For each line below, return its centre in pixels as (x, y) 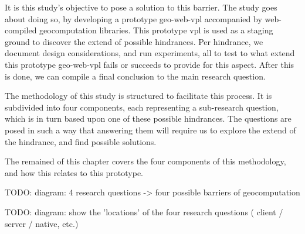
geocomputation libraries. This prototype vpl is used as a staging (156, 30)
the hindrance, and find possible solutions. (81, 141)
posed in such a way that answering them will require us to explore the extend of (150, 130)
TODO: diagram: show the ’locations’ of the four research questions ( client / (144, 211)
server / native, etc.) (42, 223)
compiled (21, 30)
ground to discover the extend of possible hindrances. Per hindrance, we (134, 41)
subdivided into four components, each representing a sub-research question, (142, 107)
